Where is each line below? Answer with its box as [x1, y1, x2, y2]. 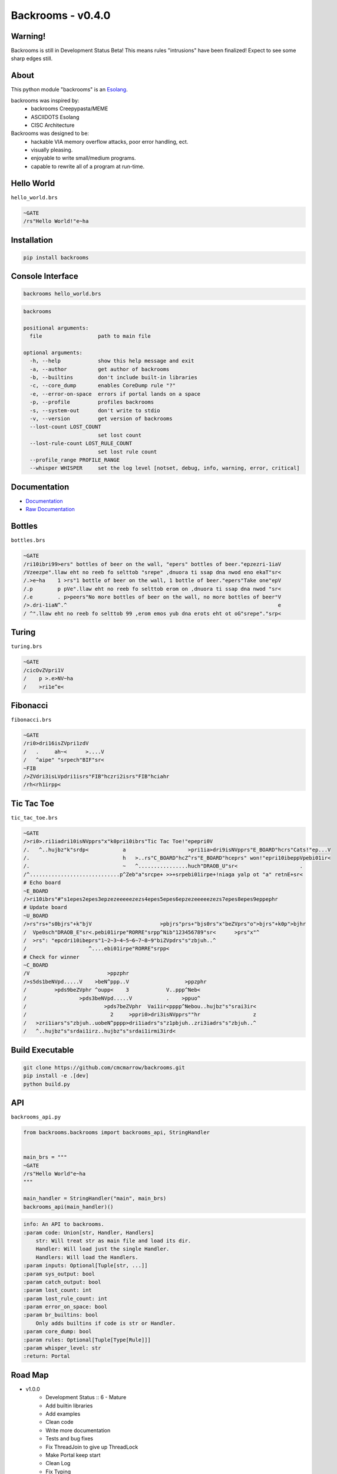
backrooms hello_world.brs [23, 291, 101, 297]
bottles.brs [11, 537, 45, 544]
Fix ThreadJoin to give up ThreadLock [45, 1443, 138, 1450]
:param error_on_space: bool [23, 1304, 108, 1310]
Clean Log [45, 1460, 71, 1467]
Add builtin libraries [45, 1402, 93, 1409]
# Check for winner [23, 953, 80, 960]
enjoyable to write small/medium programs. [31, 154, 136, 162]
